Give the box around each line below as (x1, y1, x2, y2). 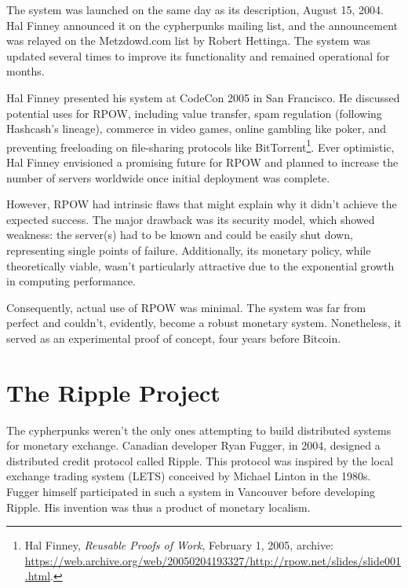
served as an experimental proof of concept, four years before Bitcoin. (6, 329, 341, 346)
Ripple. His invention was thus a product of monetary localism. (6, 498, 311, 515)
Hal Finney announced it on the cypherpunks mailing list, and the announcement (6, 17, 398, 33)
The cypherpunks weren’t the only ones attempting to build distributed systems (6, 421, 392, 438)
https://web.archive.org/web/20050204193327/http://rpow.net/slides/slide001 (24, 552, 401, 568)
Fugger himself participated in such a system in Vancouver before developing (6, 483, 376, 500)
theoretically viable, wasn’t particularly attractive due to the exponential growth (6, 257, 395, 274)
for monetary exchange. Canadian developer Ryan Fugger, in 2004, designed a (6, 437, 381, 454)
